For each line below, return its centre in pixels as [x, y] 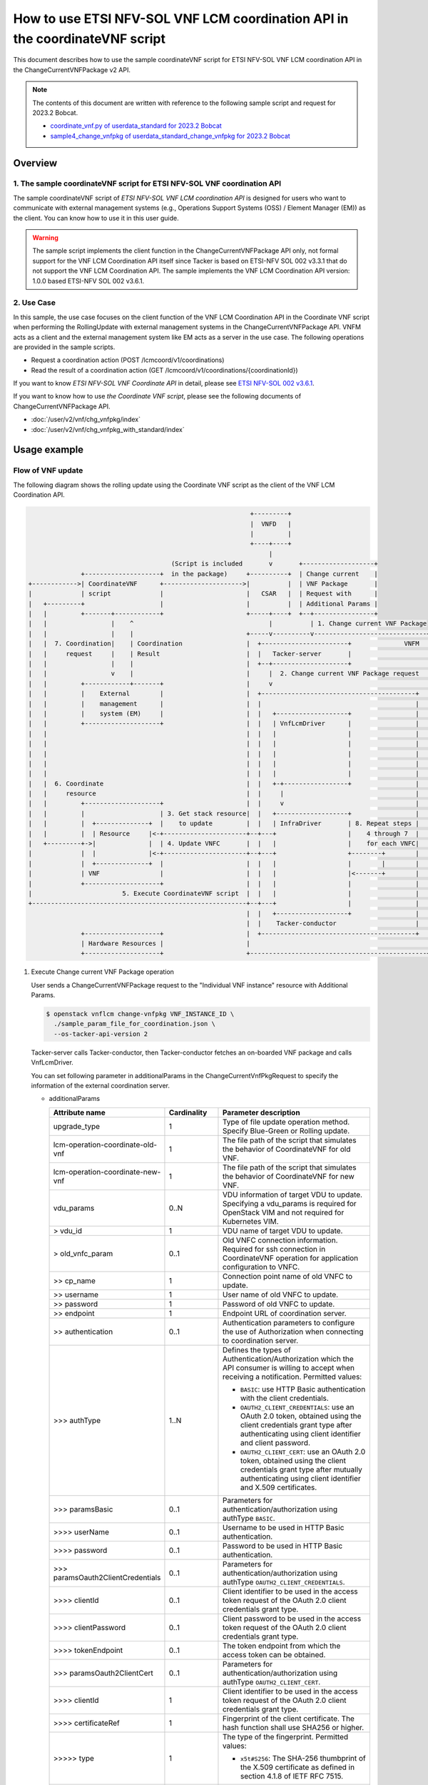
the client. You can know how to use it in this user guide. [96, 218]
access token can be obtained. [274, 1654]
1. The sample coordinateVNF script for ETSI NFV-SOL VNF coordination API [147, 183]
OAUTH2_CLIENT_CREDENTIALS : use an [297, 1407]
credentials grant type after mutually [301, 1469]
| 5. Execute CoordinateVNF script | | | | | [224, 894]
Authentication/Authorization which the [288, 1359]
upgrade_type [76, 1126]
